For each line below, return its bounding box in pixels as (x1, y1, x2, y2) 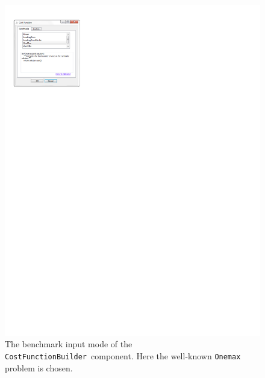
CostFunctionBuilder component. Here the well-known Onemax (5, 350, 241, 362)
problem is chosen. (5, 361, 73, 374)
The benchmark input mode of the (5, 338, 132, 350)
